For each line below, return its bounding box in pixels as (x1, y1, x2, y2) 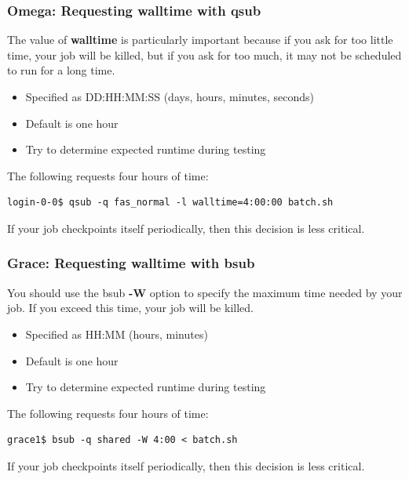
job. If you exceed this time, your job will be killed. (7, 299, 254, 316)
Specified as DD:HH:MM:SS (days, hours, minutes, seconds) (25, 89, 315, 104)
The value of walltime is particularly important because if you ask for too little (7, 31, 393, 48)
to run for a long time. (7, 62, 115, 78)
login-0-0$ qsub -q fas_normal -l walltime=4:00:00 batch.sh (7, 197, 334, 209)
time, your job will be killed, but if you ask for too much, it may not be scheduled (7, 46, 402, 63)
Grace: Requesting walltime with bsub (7, 253, 255, 273)
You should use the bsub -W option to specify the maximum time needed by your (7, 284, 403, 300)
